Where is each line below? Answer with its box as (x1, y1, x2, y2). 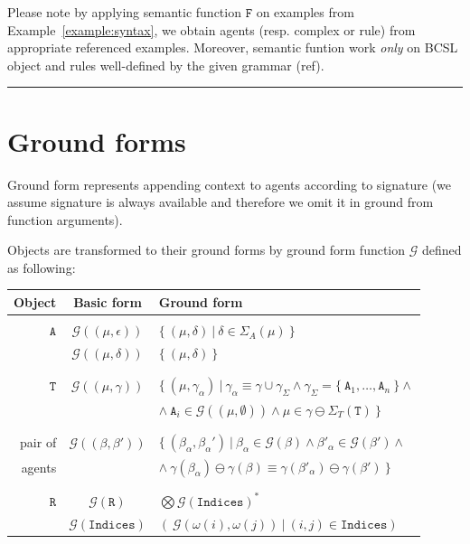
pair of (20, 433, 57, 452)
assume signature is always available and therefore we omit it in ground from (7, 192, 434, 211)
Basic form (73, 292, 142, 311)
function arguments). (7, 210, 123, 229)
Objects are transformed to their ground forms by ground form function (7, 240, 406, 259)
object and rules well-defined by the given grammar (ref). (7, 55, 324, 74)
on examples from (256, 3, 354, 21)
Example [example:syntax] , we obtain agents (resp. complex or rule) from (7, 20, 416, 39)
